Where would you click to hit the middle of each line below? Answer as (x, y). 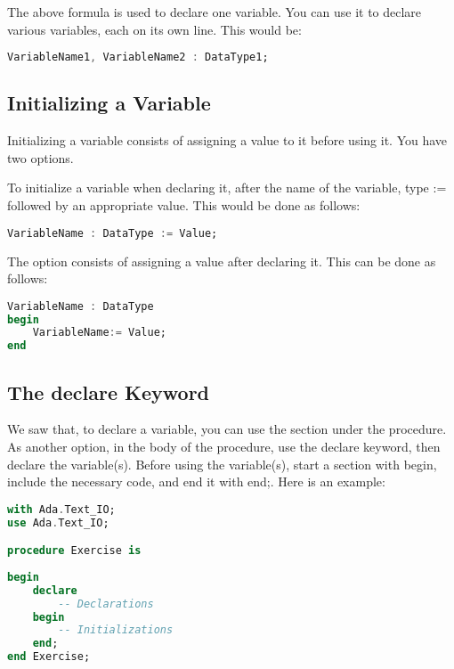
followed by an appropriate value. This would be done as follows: (184, 205)
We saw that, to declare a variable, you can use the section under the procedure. (227, 429)
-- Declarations (106, 604)
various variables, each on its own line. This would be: (154, 29)
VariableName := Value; (99, 333)
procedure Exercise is (74, 551)
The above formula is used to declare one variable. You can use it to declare (215, 12)
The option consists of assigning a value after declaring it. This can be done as (222, 261)
